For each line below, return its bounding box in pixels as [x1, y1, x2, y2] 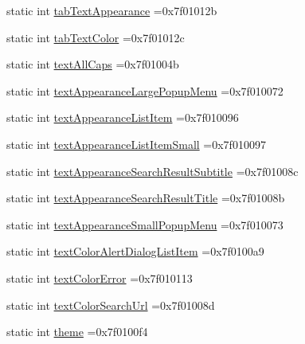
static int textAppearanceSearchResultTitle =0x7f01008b [6, 190, 285, 206]
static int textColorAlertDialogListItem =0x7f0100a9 [6, 243, 264, 260]
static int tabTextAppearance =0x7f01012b [6, 2, 217, 18]
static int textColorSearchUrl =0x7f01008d [6, 296, 215, 313]
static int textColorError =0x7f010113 [6, 269, 193, 286]
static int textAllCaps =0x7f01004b [6, 56, 179, 72]
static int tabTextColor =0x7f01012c [6, 29, 185, 45]
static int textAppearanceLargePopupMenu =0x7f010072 [6, 82, 283, 99]
